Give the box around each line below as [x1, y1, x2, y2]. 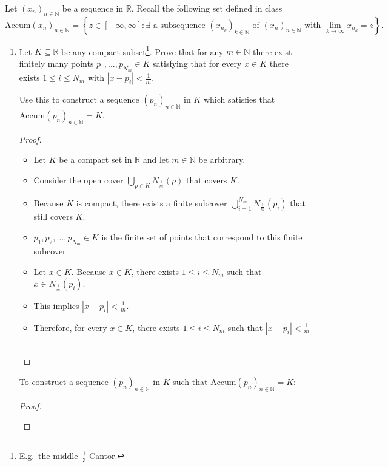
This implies [33, 299, 79, 312]
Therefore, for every [33, 321, 107, 333]
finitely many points [19, 57, 94, 70]
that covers [186, 174, 227, 186]
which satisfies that [203, 93, 275, 106]
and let [142, 153, 169, 166]
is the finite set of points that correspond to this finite [101, 230, 303, 243]
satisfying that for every [153, 57, 242, 70]
